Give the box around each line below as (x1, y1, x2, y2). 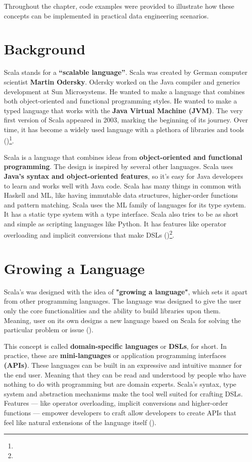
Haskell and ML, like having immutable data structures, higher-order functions (4, 190, 238, 200)
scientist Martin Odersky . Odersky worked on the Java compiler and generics (4, 76, 240, 86)
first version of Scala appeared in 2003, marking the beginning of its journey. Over (4, 115, 248, 125)
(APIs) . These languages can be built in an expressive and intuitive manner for (4, 360, 242, 370)
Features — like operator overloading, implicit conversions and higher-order (4, 398, 228, 408)
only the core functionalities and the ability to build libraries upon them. (4, 306, 221, 316)
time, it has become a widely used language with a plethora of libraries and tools (4, 124, 244, 134)
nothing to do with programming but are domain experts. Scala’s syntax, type (4, 379, 236, 389)
